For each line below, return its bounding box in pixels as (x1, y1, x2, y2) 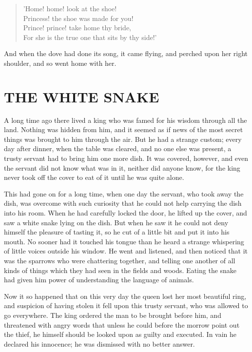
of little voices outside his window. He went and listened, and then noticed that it (4, 246, 248, 256)
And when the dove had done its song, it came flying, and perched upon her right (4, 48, 248, 59)
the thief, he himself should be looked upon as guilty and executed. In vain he (4, 329, 237, 339)
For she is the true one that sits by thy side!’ (23, 32, 157, 42)
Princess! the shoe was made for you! (23, 13, 134, 23)
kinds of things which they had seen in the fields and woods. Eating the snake (4, 265, 237, 275)
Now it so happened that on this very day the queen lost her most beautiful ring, (4, 291, 247, 301)
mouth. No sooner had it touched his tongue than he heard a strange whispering (4, 236, 244, 246)
